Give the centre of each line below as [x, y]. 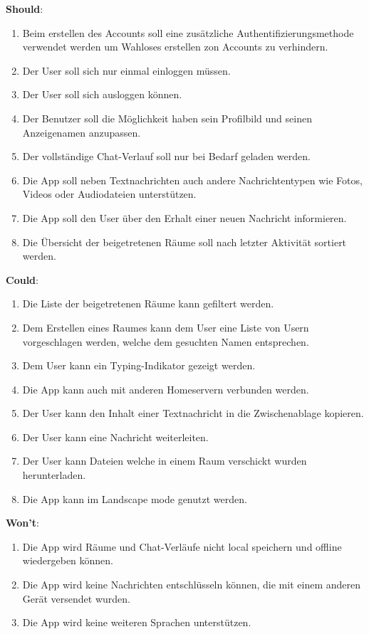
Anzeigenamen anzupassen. [82, 132]
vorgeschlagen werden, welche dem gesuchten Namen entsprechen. [166, 341]
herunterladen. [54, 475]
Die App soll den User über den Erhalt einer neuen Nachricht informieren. [184, 217]
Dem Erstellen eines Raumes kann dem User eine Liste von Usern [166, 327]
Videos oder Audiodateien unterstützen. [109, 194]
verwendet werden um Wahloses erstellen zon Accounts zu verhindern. [175, 47]
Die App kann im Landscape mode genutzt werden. [135, 498]
